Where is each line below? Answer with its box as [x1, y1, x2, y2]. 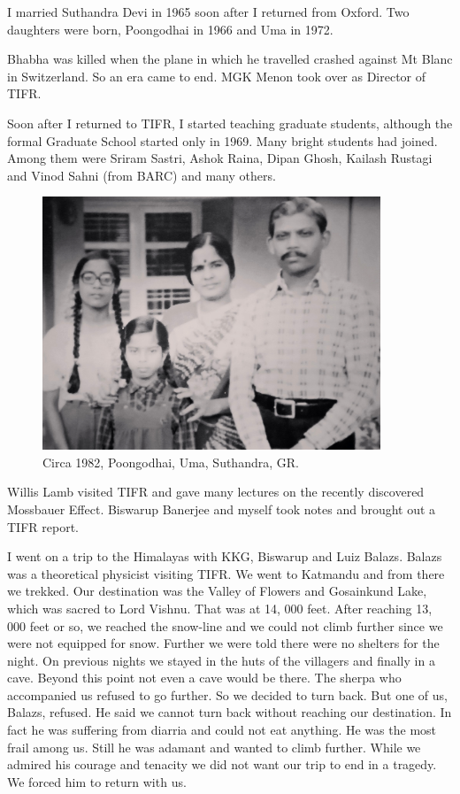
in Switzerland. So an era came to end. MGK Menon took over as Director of [7, 66, 426, 85]
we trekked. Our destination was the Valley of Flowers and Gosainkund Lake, [7, 582, 427, 600]
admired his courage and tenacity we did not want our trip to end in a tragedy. [7, 755, 437, 774]
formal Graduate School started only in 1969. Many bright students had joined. [7, 131, 438, 150]
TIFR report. [7, 517, 79, 536]
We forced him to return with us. [7, 772, 187, 790]
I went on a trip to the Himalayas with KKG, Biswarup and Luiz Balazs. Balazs [7, 547, 442, 566]
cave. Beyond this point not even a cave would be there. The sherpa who [7, 668, 402, 687]
